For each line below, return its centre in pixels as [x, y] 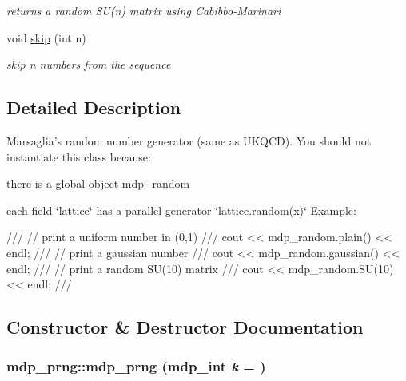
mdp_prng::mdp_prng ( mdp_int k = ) [136, 366]
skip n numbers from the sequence [89, 64]
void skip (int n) [46, 37]
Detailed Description [94, 107]
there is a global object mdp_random [98, 183]
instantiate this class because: [79, 156]
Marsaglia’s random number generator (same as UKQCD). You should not [189, 140]
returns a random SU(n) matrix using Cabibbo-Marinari [144, 10]
